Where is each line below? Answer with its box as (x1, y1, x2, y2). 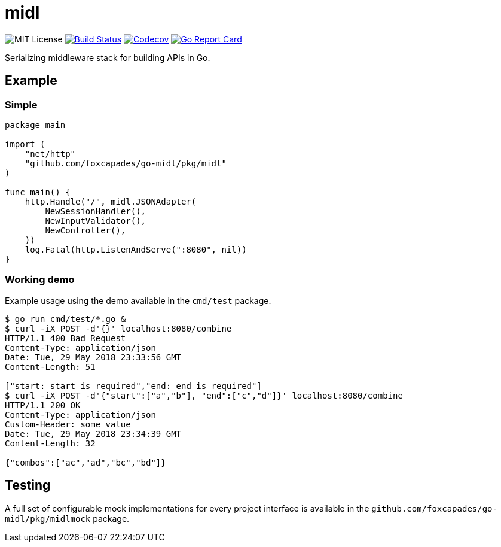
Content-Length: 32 (5, 438, 96, 448)
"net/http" (25, 148, 76, 159)
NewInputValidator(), (45, 215, 146, 226)
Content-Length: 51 (5, 361, 96, 372)
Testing (5, 478, 51, 493)
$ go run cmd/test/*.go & (5, 314, 126, 324)
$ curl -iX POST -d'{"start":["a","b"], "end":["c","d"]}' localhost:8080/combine (5, 390, 403, 400)
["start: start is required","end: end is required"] (5, 381, 262, 391)
